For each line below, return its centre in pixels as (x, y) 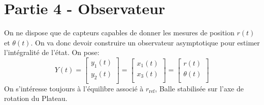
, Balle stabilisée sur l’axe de (199, 88)
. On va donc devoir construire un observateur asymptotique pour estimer (145, 42)
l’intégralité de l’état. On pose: (52, 52)
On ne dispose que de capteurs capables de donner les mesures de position (119, 33)
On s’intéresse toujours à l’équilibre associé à (74, 88)
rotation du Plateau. (36, 98)
